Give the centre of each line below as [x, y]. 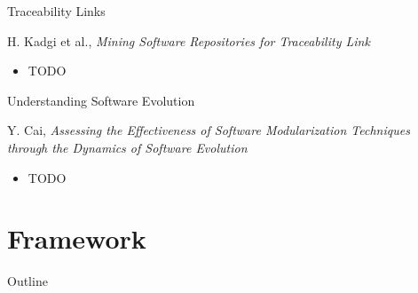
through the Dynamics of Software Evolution [127, 147]
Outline [28, 281]
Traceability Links [56, 11]
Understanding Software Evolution [101, 100]
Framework [77, 238]
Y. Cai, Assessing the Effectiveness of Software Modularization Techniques [209, 130]
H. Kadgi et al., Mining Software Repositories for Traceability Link [189, 40]
